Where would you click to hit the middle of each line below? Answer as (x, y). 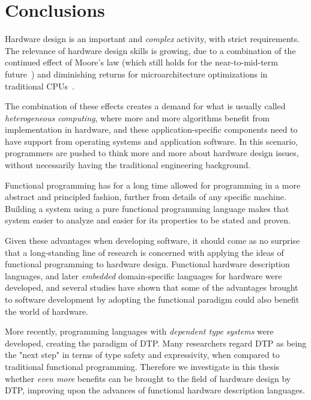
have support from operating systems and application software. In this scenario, (152, 141)
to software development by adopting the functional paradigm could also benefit (152, 299)
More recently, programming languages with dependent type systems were (139, 331)
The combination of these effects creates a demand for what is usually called (145, 106)
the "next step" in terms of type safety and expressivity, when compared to (142, 355)
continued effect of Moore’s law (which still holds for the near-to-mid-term (141, 62)
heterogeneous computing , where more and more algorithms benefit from (137, 117)
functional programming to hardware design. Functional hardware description (147, 264)
